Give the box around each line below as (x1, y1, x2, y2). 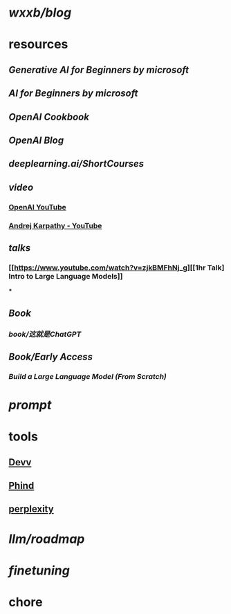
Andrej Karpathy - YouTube (8, 221, 102, 230)
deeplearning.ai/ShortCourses (8, 158, 145, 170)
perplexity (8, 503, 55, 515)
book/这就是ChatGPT (8, 329, 82, 339)
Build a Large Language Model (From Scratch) (8, 371, 167, 381)
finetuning (8, 562, 71, 578)
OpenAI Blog (8, 134, 64, 146)
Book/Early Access (8, 351, 93, 362)
